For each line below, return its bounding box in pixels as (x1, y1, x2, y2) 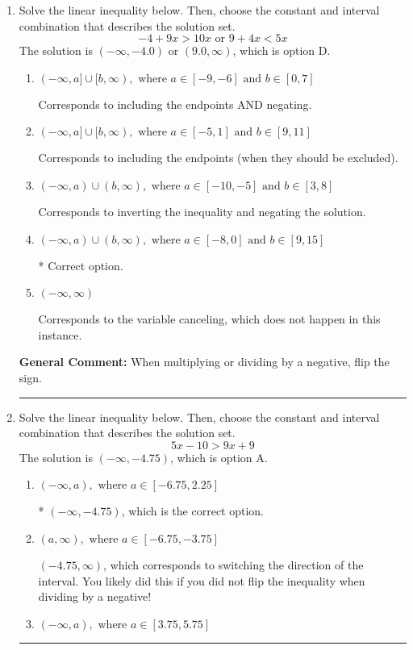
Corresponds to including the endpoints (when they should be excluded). (38, 149, 398, 166)
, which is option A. (170, 448, 268, 465)
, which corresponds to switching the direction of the (103, 556, 364, 573)
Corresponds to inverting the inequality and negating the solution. (38, 202, 366, 219)
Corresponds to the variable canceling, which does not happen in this (38, 310, 381, 327)
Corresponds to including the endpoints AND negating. (38, 95, 312, 112)
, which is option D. (232, 42, 331, 59)
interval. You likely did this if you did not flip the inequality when (38, 572, 365, 589)
